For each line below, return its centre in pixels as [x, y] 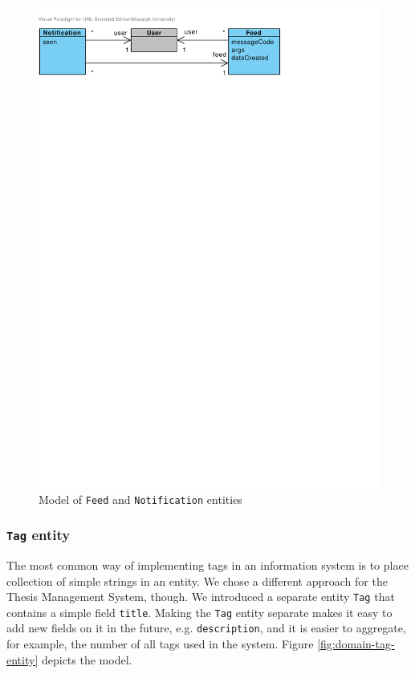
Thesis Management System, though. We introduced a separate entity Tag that [201, 597]
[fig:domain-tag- [356, 644]
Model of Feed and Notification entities [140, 499]
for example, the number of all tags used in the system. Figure [160, 644]
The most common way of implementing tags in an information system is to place [207, 564]
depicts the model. [87, 659]
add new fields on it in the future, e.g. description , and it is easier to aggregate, [206, 628]
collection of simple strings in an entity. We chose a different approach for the [197, 581]
